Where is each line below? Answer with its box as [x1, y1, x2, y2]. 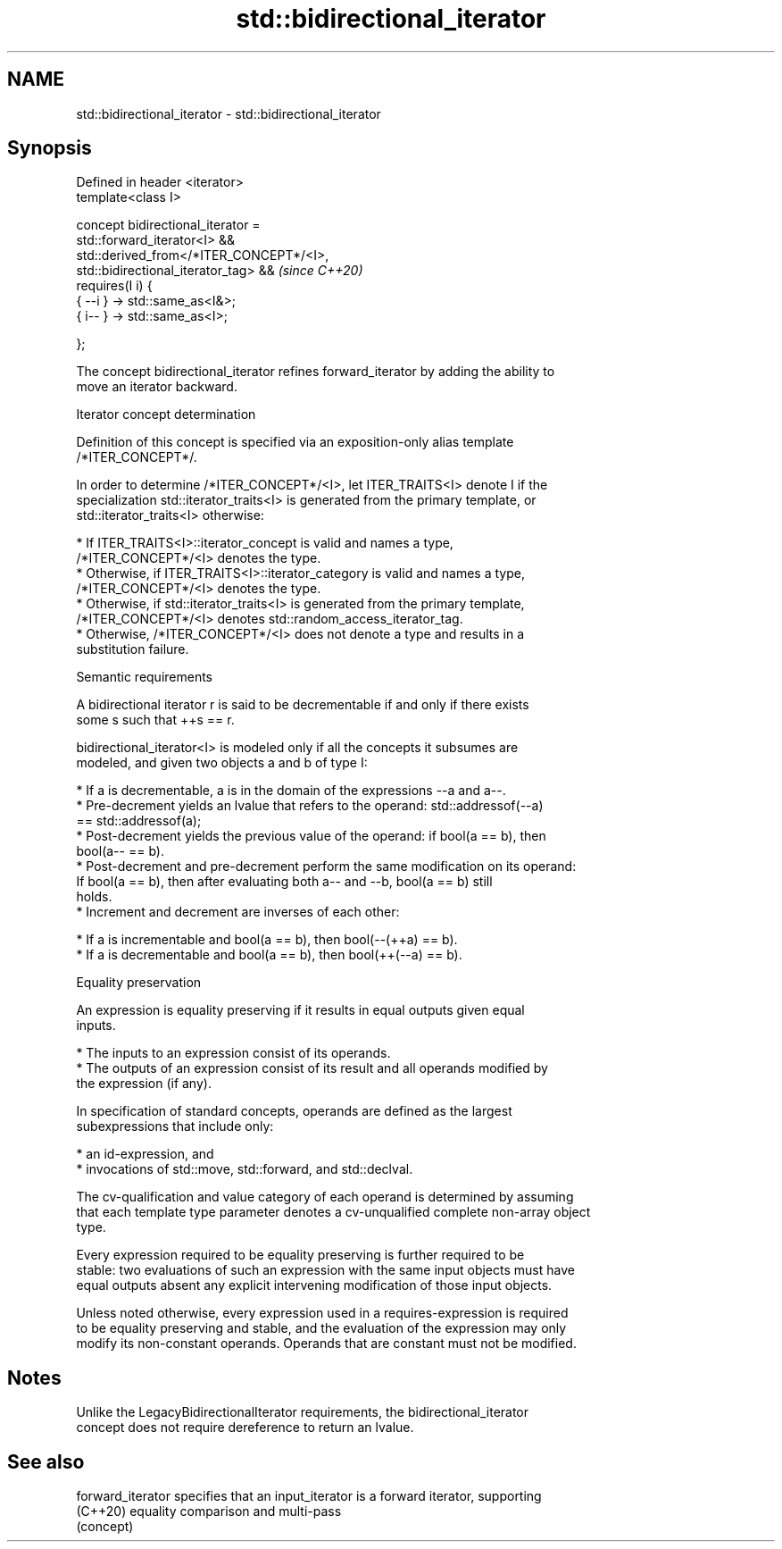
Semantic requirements [76, 669, 213, 685]
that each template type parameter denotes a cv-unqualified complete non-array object [76, 1204, 591, 1220]
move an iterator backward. [76, 379, 237, 395]
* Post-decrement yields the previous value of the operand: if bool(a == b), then [76, 828, 546, 844]
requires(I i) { [76, 278, 153, 294]
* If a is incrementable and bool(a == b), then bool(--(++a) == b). [76, 932, 458, 948]
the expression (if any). [76, 1076, 212, 1092]
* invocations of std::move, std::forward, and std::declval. [76, 1161, 413, 1177]
